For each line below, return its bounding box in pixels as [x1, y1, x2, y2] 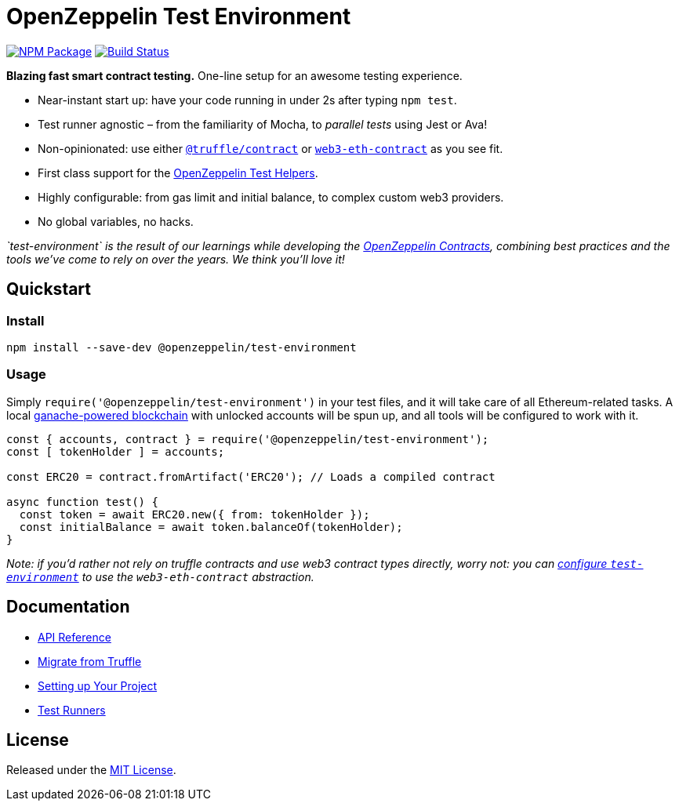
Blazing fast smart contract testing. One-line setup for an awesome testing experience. [6, 68, 463, 82]
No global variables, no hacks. [38, 214, 194, 228]
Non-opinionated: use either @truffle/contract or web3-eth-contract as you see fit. [38, 141, 503, 155]
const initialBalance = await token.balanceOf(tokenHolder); [19, 520, 403, 533]
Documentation [6, 597, 130, 617]
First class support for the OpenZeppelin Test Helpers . [38, 165, 318, 180]
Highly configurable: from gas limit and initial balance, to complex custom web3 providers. [38, 190, 504, 204]
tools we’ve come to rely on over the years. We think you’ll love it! [6, 252, 345, 266]
